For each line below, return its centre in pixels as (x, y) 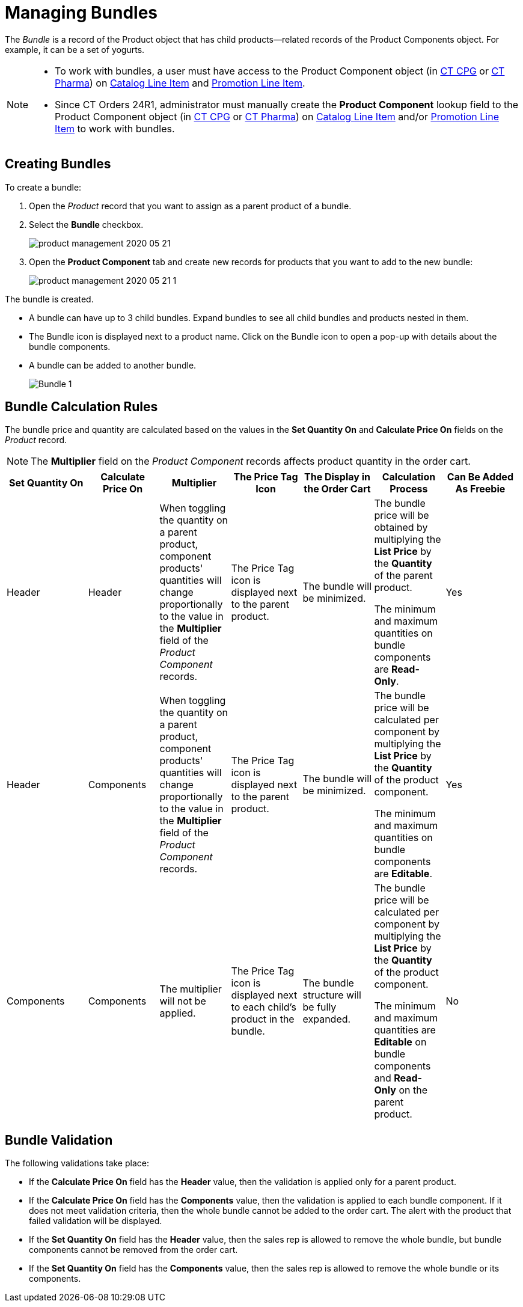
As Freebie (480, 489)
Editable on (400, 1042)
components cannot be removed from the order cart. (133, 1250)
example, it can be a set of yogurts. (75, 49)
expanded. (327, 1019)
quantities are (405, 1030)
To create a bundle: (43, 187)
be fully (320, 1007)
